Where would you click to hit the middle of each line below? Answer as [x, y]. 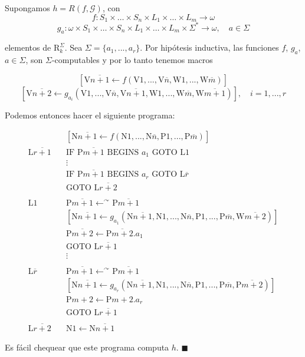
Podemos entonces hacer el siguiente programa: [90, 115]
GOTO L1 [170, 152]
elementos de [28, 47]
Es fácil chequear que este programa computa [87, 347]
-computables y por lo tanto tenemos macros [132, 60]
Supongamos [27, 8]
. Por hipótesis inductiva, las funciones [209, 47]
